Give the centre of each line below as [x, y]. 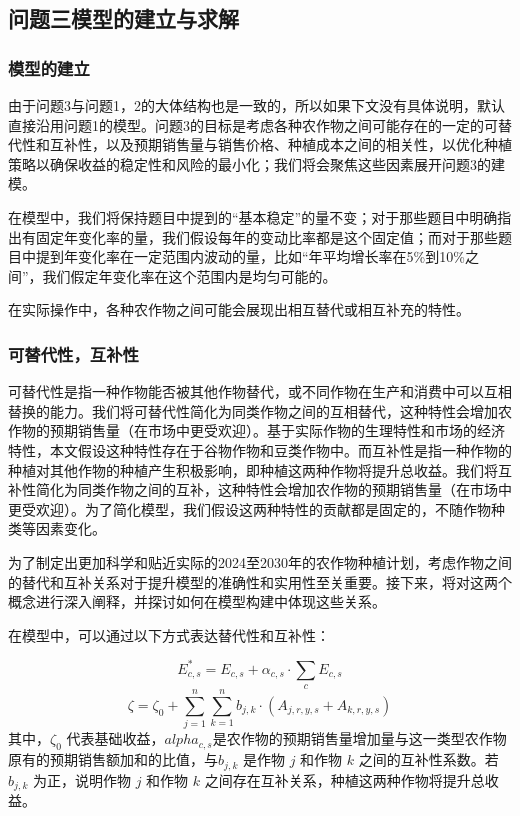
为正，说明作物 [82, 779]
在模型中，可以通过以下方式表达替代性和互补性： [169, 634]
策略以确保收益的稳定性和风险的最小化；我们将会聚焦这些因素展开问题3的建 [256, 163]
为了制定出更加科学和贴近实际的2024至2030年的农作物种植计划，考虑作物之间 [260, 561]
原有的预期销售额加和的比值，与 [113, 759]
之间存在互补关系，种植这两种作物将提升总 [344, 779]
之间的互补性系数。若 [428, 759]
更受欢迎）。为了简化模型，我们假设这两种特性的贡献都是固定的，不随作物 [249, 508]
